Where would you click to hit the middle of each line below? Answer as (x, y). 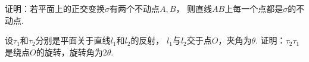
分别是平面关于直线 (73, 40)
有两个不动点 (135, 8)
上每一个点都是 (254, 8)
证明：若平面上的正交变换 (55, 8)
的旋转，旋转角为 (69, 52)
